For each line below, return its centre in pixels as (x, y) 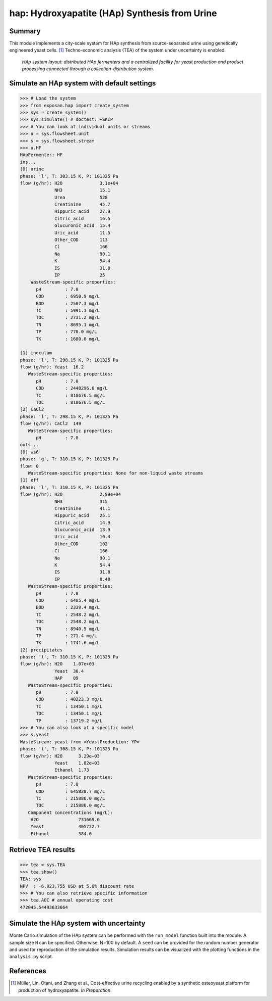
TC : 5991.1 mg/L (68, 310)
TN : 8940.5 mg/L (68, 629)
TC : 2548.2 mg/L (68, 614)
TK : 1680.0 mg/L (68, 339)
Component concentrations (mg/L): (71, 813)
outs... (29, 445)
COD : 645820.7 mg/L (71, 791)
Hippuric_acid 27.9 (83, 211)
